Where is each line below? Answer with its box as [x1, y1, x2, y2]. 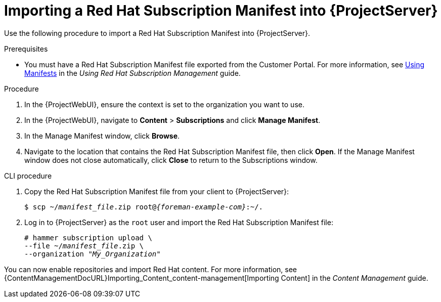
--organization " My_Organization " [24, 249, 161, 258]
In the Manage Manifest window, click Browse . [24, 131, 180, 140]
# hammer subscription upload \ [24, 233, 152, 242]
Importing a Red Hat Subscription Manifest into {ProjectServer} [4, 2, 438, 19]
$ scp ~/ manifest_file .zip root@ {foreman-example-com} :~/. [24, 202, 263, 211]
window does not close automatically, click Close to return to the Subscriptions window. [24, 155, 318, 164]
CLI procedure [4, 171, 52, 180]
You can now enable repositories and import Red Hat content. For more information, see [4, 265, 297, 274]
